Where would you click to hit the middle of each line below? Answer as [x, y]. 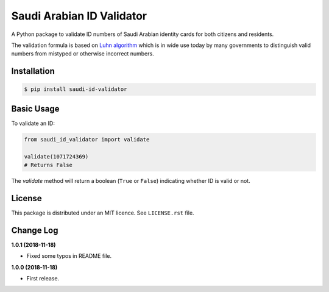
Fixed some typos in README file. [69, 256]
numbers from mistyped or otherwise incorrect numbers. [83, 54]
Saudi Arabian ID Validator [79, 16]
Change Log [35, 230]
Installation [33, 71]
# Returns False [48, 165]
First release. [43, 278]
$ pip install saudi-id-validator [76, 89]
